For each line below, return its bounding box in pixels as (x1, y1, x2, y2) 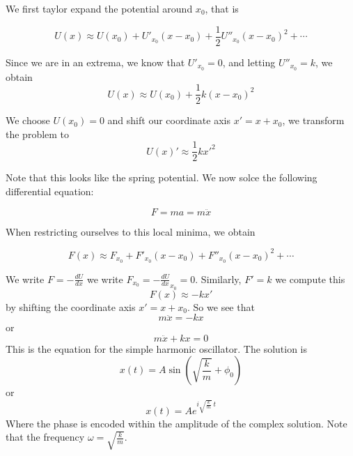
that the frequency (6, 430, 85, 444)
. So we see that (187, 299, 255, 314)
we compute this (275, 271, 345, 286)
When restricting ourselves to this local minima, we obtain (6, 224, 256, 238)
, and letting (222, 54, 276, 69)
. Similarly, (195, 271, 242, 286)
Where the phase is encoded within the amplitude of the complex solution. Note (6, 416, 347, 430)
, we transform (282, 113, 345, 128)
